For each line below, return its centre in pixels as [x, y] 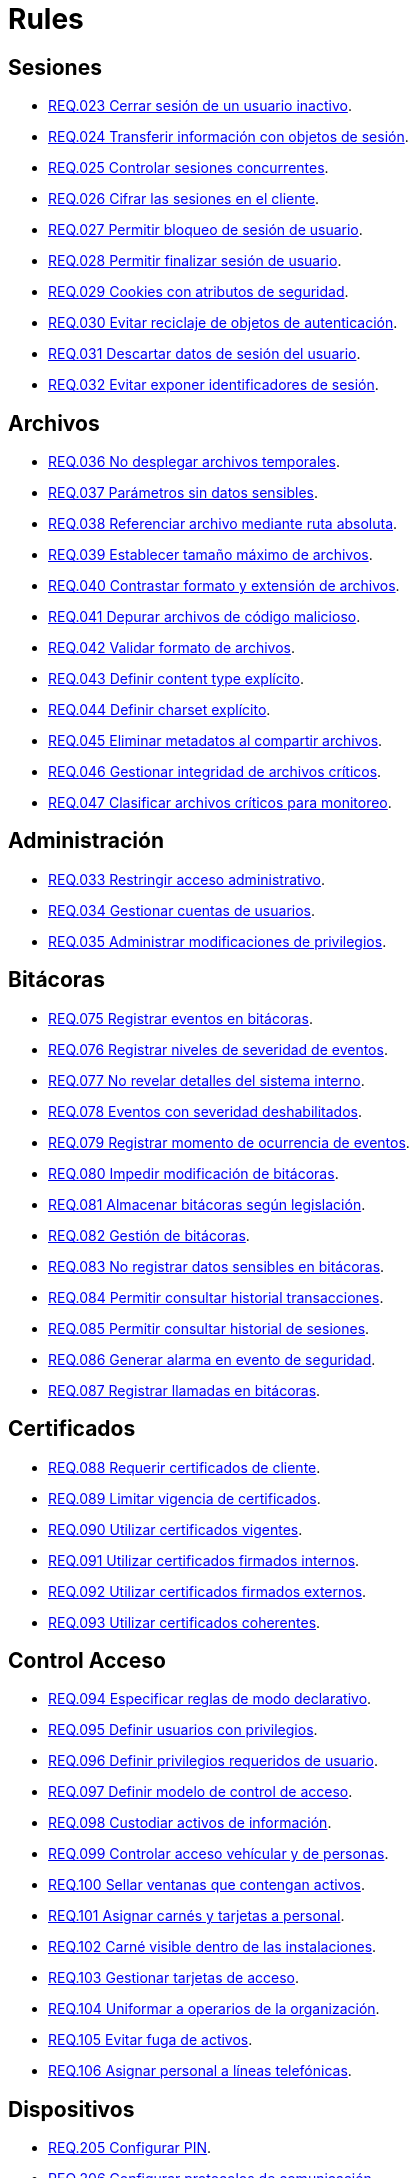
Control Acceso [87, 1660]
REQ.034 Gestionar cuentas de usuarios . [182, 910]
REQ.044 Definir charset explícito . [159, 710]
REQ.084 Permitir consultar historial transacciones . [216, 1297]
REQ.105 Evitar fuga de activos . [150, 2040]
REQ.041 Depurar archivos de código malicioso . [204, 617]
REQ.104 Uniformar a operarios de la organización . [214, 2009]
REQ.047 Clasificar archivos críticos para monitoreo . [220, 803]
